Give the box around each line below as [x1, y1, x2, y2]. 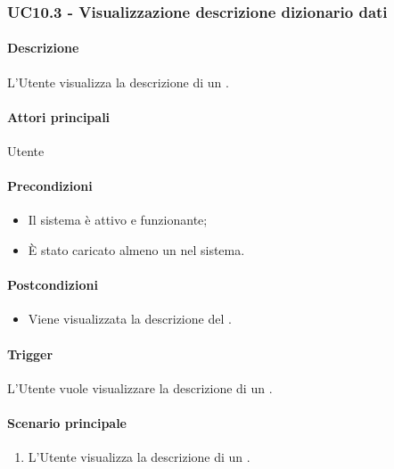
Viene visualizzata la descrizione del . [28, 309, 232, 328]
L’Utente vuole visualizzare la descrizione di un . [7, 378, 273, 397]
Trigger [7, 344, 53, 363]
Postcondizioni [7, 276, 98, 294]
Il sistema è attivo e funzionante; [28, 210, 208, 229]
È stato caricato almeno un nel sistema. [28, 241, 245, 259]
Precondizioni [7, 177, 93, 195]
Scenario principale [7, 413, 127, 432]
